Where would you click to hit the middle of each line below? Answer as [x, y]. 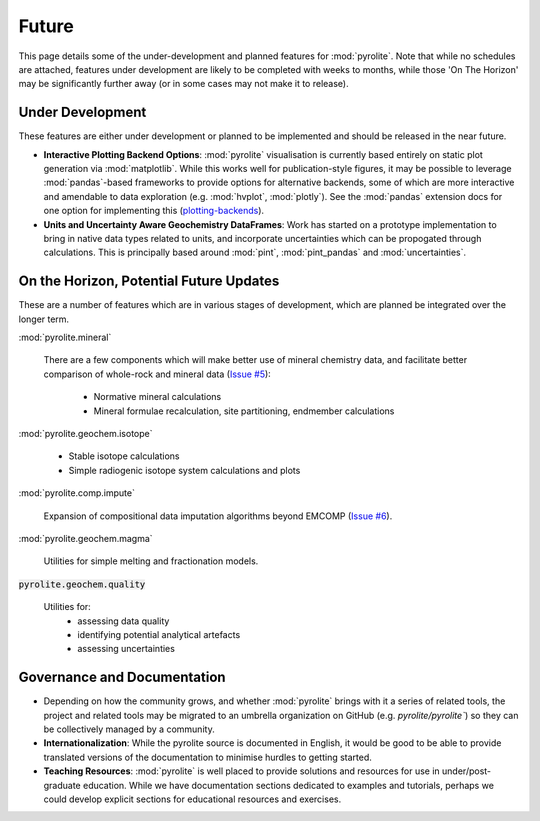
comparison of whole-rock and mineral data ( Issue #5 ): [157, 374]
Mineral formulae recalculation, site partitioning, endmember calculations [244, 411]
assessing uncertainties [126, 649]
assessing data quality [123, 621]
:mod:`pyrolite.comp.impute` [76, 493]
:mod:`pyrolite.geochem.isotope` [85, 433]
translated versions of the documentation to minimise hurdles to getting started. [207, 757]
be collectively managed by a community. [129, 729]
